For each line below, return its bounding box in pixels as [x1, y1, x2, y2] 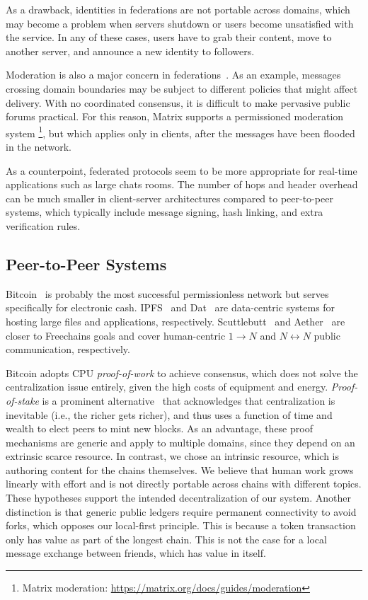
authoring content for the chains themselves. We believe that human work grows [6, 462, 354, 477]
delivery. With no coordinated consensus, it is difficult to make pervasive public [6, 95, 350, 110]
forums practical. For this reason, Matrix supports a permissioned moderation [6, 109, 344, 124]
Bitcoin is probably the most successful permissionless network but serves [6, 286, 329, 301]
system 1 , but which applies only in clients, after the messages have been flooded [6, 123, 355, 140]
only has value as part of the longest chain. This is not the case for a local [6, 531, 327, 546]
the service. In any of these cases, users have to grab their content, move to [6, 30, 332, 45]
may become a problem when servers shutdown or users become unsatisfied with [6, 16, 354, 30]
